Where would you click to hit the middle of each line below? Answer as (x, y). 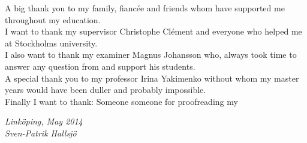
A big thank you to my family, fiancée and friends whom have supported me (145, 8)
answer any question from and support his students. (100, 66)
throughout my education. (53, 19)
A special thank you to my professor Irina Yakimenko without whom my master (152, 78)
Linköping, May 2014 (44, 121)
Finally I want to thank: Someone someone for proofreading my (121, 101)
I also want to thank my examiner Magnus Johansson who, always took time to (151, 55)
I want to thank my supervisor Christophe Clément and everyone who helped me (153, 31)
